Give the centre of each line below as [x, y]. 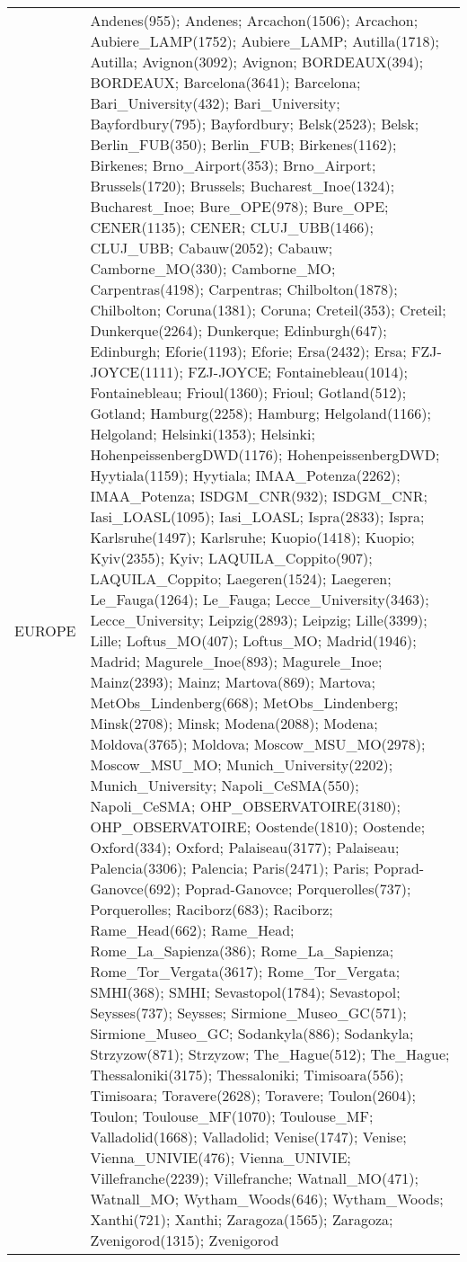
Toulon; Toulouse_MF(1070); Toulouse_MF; [232, 1116]
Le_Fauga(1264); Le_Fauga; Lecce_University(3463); [260, 599]
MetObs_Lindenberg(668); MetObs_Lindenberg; [244, 702]
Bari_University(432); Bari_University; [215, 103]
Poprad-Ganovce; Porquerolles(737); [298, 889]
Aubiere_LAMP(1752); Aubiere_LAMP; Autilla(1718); [265, 41]
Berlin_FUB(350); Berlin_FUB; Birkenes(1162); [243, 144]
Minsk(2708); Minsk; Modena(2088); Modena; [234, 723]
